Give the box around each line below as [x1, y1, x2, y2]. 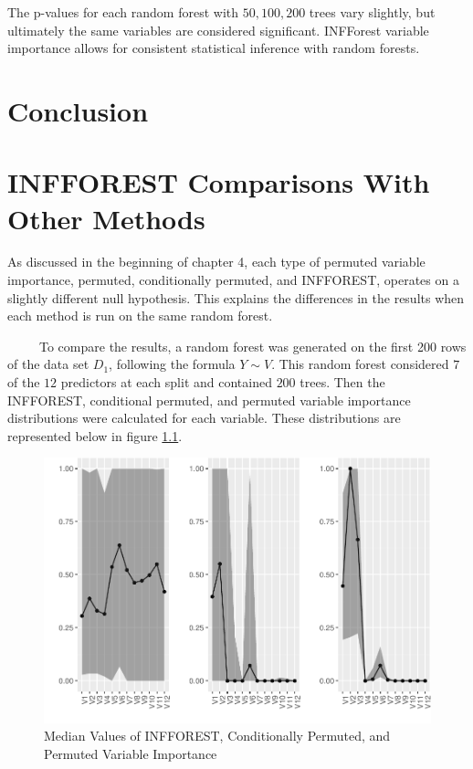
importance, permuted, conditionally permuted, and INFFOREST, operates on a [7, 270, 459, 290]
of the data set [7, 354, 89, 374]
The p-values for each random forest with [7, 3, 239, 21]
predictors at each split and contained [60, 373, 272, 392]
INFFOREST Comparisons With [7, 163, 430, 201]
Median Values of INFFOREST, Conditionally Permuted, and [44, 726, 391, 745]
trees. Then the [300, 373, 385, 392]
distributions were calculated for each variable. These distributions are [7, 408, 401, 427]
